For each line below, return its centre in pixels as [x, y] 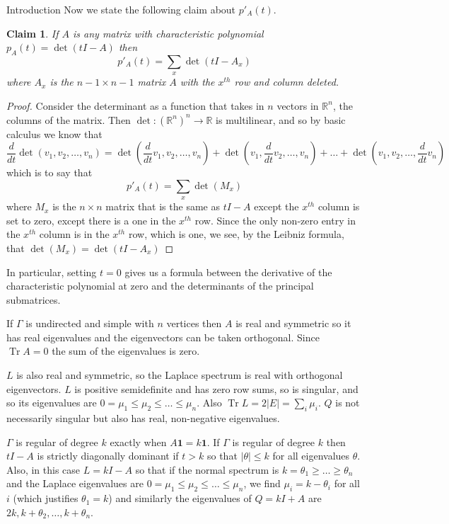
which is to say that [49, 172]
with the [197, 82]
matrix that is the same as [163, 206]
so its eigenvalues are [52, 403]
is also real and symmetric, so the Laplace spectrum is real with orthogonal [180, 375]
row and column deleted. [287, 82]
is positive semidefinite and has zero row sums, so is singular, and [216, 388]
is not [348, 403]
